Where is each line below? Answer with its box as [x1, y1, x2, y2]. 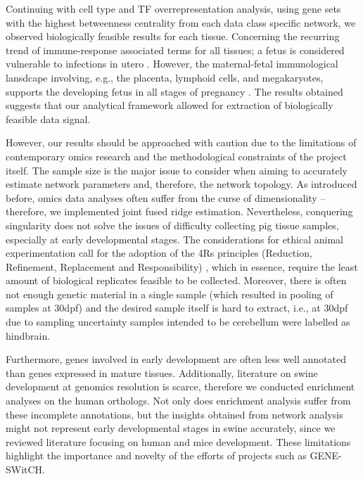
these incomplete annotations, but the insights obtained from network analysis [6, 407, 343, 421]
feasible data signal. [6, 111, 91, 126]
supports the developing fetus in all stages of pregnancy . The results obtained [6, 84, 343, 98]
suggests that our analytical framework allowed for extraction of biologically [6, 98, 333, 113]
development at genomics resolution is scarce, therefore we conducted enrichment [6, 379, 355, 394]
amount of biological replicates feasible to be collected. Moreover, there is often [6, 273, 347, 288]
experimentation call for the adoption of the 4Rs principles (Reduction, [6, 245, 312, 260]
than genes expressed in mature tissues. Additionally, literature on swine [6, 365, 318, 380]
